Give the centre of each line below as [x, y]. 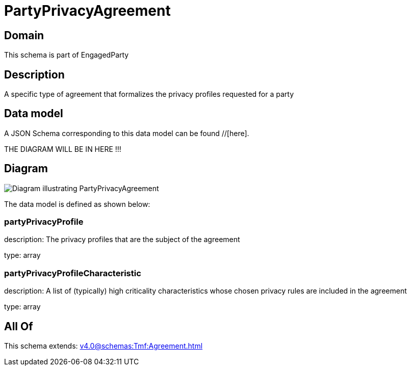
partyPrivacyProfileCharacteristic [73, 273]
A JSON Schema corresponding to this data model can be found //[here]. [127, 133]
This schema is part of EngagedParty [67, 55]
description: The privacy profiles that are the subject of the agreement [122, 240]
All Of [19, 326]
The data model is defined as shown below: [77, 204]
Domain [24, 35]
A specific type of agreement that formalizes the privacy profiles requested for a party [149, 94]
